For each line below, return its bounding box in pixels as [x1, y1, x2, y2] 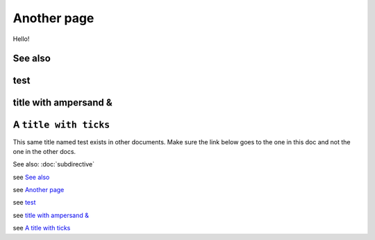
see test [12, 198, 36, 207]
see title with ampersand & [12, 211, 90, 219]
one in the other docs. [12, 147, 76, 155]
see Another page [12, 186, 65, 194]
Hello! [12, 35, 30, 43]
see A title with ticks [12, 224, 71, 232]
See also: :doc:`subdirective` [12, 160, 95, 169]
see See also [12, 173, 50, 181]
